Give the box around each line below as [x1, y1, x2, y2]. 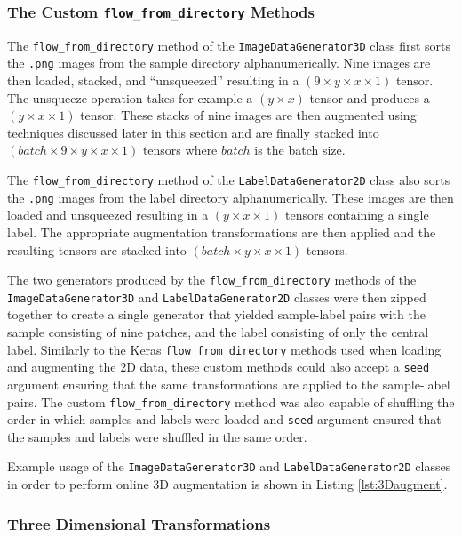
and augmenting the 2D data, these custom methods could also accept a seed [7, 357, 430, 376]
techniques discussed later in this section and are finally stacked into [7, 123, 379, 141]
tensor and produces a [309, 88, 430, 107]
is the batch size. [254, 140, 346, 159]
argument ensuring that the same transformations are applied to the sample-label [7, 374, 450, 393]
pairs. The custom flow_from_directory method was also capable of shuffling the [7, 392, 455, 411]
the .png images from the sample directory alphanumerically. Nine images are [7, 53, 431, 72]
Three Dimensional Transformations [7, 512, 271, 534]
